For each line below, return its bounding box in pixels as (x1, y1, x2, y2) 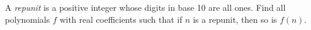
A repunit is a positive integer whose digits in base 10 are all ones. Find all (5, 1, 286, 13)
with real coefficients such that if (59, 13, 182, 25)
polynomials (5, 13, 50, 25)
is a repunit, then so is (193, 13, 277, 25)
